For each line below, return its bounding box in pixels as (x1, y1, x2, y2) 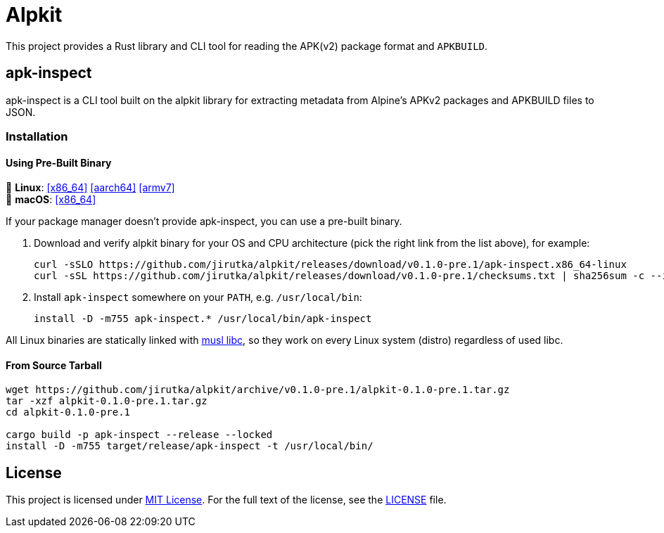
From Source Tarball (6, 359, 102, 371)
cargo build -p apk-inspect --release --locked (6, 429, 273, 441)
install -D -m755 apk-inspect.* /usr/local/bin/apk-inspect (34, 313, 372, 325)
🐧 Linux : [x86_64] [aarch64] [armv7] (6, 181, 175, 194)
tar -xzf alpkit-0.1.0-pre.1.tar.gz (6, 395, 207, 407)
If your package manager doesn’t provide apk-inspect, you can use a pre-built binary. (6, 215, 402, 228)
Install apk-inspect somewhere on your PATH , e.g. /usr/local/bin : (34, 291, 362, 304)
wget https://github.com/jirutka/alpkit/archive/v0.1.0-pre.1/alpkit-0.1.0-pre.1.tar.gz (6, 384, 510, 396)
